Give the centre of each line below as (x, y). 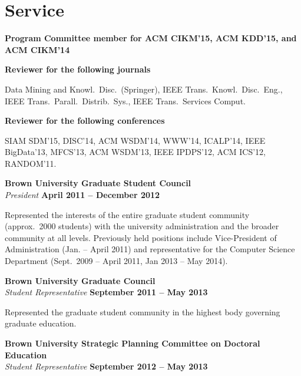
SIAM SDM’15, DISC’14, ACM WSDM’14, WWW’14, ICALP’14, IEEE (135, 140)
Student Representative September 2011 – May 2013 (106, 292)
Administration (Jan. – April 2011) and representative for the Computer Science (150, 249)
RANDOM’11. (31, 163)
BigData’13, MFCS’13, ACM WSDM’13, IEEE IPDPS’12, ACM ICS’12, (135, 152)
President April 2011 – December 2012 (82, 195)
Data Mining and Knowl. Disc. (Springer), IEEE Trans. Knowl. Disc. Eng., (144, 89)
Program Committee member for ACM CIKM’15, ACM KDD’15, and (151, 38)
